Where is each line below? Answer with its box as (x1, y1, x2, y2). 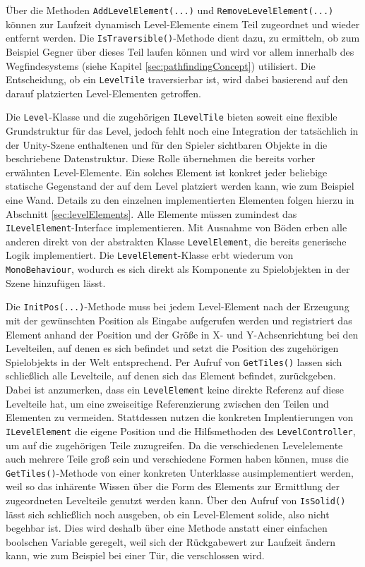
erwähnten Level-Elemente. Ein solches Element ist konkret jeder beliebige (6, 164, 328, 179)
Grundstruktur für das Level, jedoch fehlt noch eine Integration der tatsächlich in (6, 123, 359, 138)
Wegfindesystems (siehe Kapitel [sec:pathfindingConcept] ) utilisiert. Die (6, 58, 316, 73)
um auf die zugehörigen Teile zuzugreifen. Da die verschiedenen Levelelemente (6, 437, 343, 452)
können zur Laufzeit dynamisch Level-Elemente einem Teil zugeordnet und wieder (6, 16, 360, 31)
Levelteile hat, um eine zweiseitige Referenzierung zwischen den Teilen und (6, 396, 329, 410)
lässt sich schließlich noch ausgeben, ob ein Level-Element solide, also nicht (6, 506, 330, 521)
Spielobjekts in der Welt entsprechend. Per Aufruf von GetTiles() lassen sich (6, 354, 342, 369)
